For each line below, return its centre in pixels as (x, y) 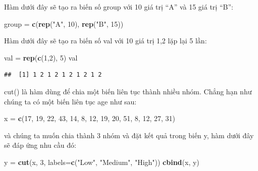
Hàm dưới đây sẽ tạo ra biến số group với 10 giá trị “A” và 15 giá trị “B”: (119, 7)
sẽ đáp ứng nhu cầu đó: (40, 145)
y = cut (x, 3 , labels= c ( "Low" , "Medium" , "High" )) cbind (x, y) (102, 162)
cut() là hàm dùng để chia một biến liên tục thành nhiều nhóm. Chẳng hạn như (128, 91)
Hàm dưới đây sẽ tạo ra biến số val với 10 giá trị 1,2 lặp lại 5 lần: (106, 41)
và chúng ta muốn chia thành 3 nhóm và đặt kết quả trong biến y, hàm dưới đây (129, 135)
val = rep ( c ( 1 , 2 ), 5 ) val (41, 57)
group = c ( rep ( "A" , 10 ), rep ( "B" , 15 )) (64, 23)
